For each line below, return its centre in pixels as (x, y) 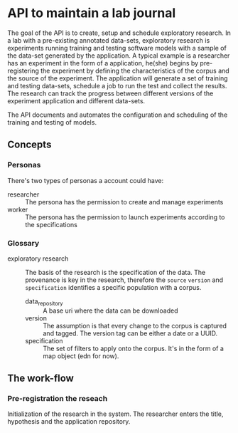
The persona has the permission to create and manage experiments (124, 202)
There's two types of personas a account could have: (86, 180)
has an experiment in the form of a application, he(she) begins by (103, 63)
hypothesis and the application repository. (69, 422)
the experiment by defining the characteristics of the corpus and (135, 71)
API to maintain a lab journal (92, 13)
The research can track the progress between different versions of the (110, 93)
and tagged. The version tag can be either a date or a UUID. (130, 333)
